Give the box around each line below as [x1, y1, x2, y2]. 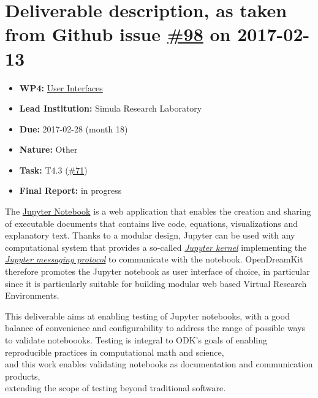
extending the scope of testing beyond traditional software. [5, 381, 226, 394]
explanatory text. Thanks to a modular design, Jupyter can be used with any [5, 229, 295, 242]
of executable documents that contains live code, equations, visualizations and [5, 216, 298, 229]
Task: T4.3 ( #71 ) [19, 163, 88, 176]
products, [5, 369, 40, 382]
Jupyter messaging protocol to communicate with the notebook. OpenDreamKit [5, 253, 303, 266]
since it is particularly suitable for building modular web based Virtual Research [5, 277, 307, 289]
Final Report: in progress [19, 184, 122, 197]
